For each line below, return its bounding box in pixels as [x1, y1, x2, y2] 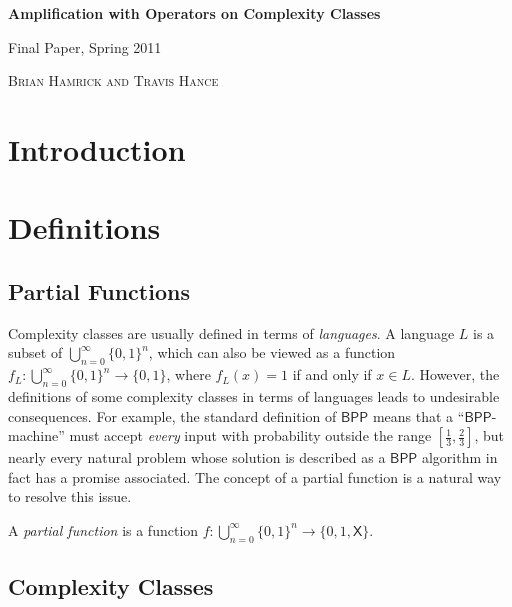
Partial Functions [8, 275, 190, 306]
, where [166, 364, 211, 385]
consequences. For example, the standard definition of [8, 405, 337, 426]
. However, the [410, 364, 500, 385]
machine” [8, 425, 65, 446]
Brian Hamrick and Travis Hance [8, 70, 219, 91]
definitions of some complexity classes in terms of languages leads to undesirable [8, 385, 500, 406]
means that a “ [372, 405, 465, 426]
